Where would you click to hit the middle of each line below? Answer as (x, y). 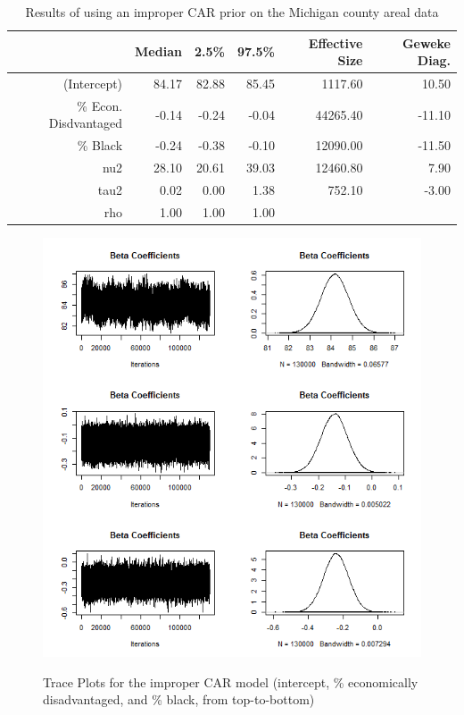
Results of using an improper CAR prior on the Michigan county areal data (232, 12)
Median (158, 51)
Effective (336, 42)
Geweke (426, 42)
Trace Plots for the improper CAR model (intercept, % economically (231, 681)
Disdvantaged (86, 123)
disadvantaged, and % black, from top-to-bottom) (179, 699)
